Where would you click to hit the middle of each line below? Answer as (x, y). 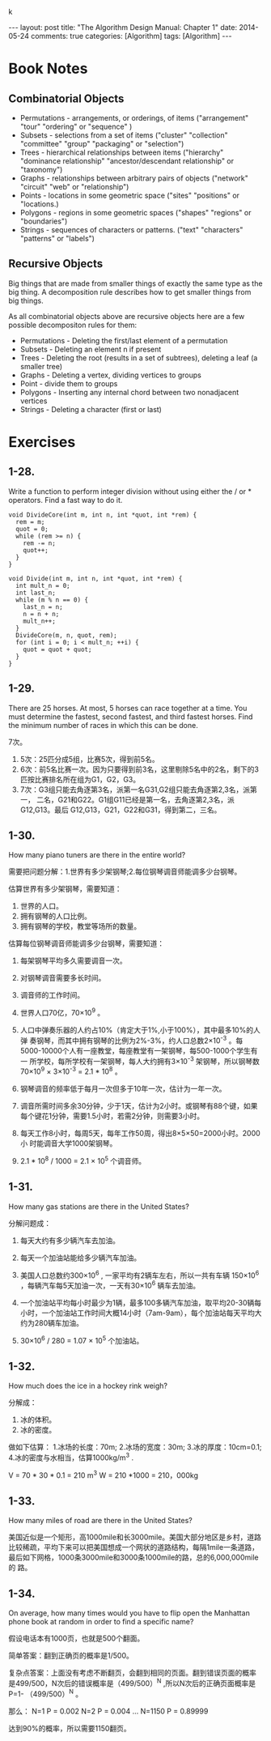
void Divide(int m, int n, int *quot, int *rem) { (95, 578)
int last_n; (36, 593)
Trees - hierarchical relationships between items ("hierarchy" (122, 152)
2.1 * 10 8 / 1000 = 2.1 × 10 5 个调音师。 (83, 1160)
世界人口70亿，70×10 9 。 (62, 1012)
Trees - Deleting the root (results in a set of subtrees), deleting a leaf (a (139, 358)
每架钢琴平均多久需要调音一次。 (73, 961)
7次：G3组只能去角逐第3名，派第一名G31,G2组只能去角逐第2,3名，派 (135, 790)
